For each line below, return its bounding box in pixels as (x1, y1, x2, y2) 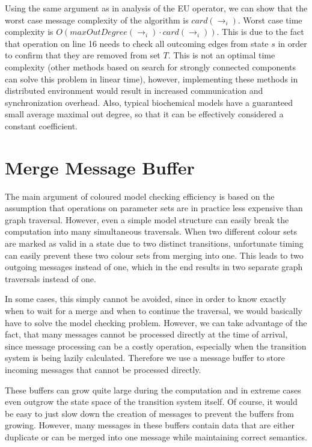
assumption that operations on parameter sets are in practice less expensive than (5, 202, 303, 214)
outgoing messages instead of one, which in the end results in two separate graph (5, 260, 303, 273)
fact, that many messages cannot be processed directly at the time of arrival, (5, 328, 288, 341)
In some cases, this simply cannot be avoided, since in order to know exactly (5, 292, 286, 305)
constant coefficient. (5, 119, 78, 132)
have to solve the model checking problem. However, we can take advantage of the (5, 316, 307, 328)
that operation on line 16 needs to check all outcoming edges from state (5, 37, 269, 49)
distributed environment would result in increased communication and (5, 84, 263, 97)
